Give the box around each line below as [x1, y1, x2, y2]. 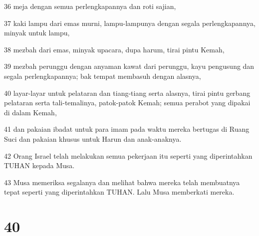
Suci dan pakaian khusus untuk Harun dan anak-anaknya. [4, 133, 182, 144]
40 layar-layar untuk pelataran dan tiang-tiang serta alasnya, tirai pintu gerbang [4, 87, 251, 98]
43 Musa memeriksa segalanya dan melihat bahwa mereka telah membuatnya [4, 177, 240, 187]
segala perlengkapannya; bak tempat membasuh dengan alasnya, [4, 70, 201, 81]
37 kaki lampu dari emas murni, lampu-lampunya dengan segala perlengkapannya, [4, 17, 256, 28]
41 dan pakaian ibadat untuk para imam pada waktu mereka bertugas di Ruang [4, 124, 250, 134]
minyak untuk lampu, [4, 27, 70, 38]
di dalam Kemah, [4, 107, 57, 117]
